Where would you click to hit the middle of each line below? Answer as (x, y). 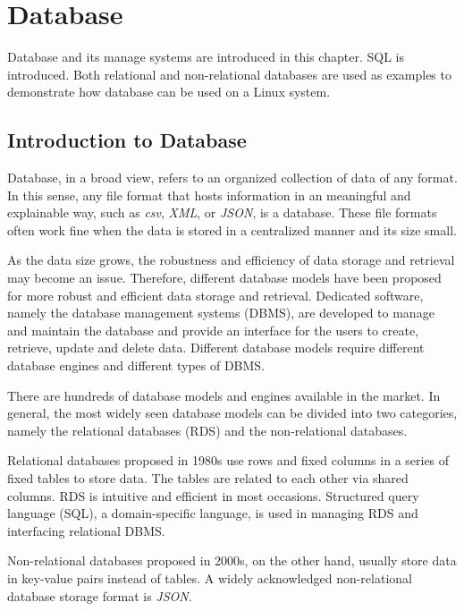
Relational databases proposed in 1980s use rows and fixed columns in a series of (228, 460)
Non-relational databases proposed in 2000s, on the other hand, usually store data (232, 560)
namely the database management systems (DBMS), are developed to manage (221, 313)
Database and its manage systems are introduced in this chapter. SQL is (206, 57)
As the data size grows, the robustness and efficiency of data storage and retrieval (231, 260)
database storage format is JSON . (100, 595)
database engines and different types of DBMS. (136, 365)
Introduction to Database (127, 140)
